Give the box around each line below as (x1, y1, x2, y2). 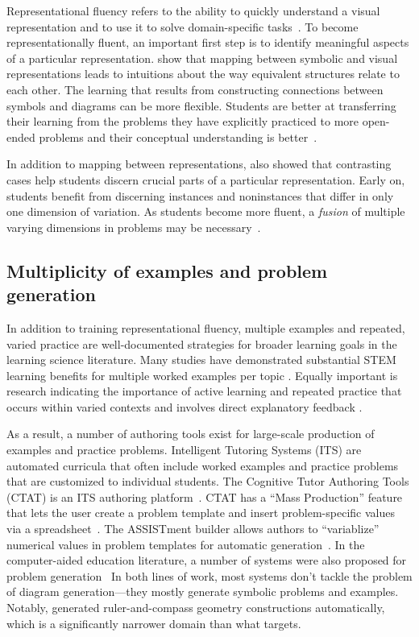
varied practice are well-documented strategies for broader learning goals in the (6, 335, 397, 352)
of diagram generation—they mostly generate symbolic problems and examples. (6, 583, 399, 600)
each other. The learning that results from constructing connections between (6, 81, 384, 97)
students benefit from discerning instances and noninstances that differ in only (6, 187, 394, 204)
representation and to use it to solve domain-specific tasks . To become (6, 18, 359, 35)
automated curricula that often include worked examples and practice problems (6, 457, 399, 474)
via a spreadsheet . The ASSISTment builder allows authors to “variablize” (6, 520, 380, 537)
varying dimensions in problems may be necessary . (6, 218, 261, 235)
